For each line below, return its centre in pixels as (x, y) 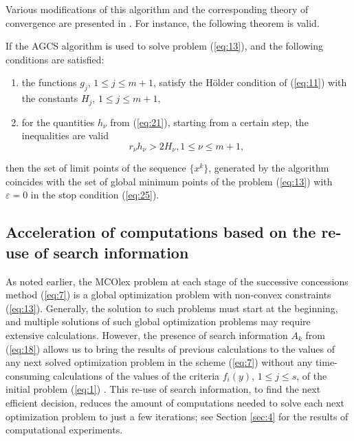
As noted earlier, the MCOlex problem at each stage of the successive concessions (177, 281)
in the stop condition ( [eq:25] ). (95, 195)
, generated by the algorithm (269, 168)
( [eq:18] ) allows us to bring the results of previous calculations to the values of (170, 348)
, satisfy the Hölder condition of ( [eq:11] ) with (250, 82)
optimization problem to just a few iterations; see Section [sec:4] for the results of (177, 416)
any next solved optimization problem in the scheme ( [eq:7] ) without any (159, 362)
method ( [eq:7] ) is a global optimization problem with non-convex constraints (168, 295)
